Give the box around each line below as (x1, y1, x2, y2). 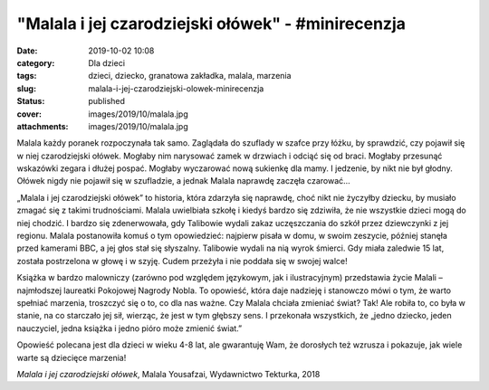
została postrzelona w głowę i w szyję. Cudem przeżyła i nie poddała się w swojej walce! (16, 255, 348, 266)
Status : (16, 96, 45, 107)
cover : (16, 109, 43, 119)
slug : (16, 82, 36, 94)
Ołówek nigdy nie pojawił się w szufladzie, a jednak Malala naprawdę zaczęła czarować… (16, 176, 350, 186)
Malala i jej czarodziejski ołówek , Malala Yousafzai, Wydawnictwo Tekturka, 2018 (16, 368, 321, 379)
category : (16, 57, 55, 68)
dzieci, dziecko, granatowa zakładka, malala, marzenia (88, 71, 292, 81)
